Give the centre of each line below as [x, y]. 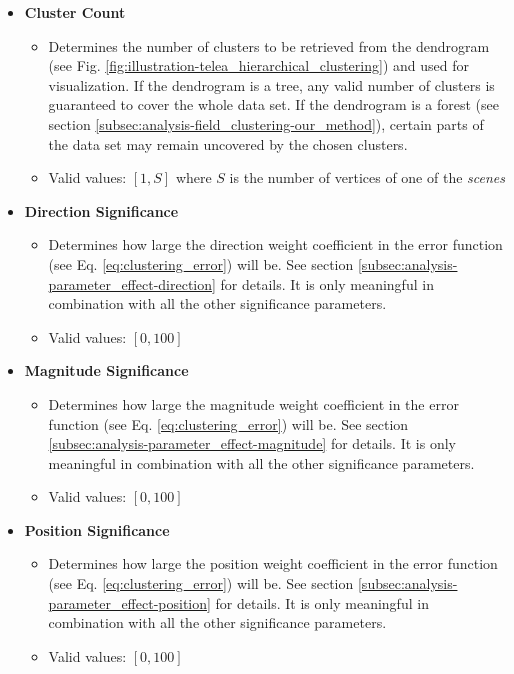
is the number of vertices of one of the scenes [367, 177]
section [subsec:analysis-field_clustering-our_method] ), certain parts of [266, 123]
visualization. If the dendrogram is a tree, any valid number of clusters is [271, 84]
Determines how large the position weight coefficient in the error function [273, 563]
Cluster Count [75, 12]
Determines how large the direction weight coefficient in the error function [275, 244]
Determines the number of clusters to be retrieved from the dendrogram [269, 45]
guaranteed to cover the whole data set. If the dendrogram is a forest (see [273, 104]
